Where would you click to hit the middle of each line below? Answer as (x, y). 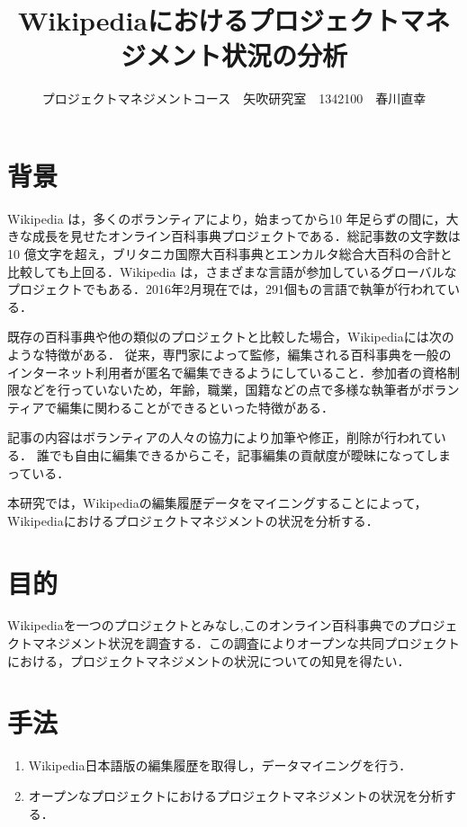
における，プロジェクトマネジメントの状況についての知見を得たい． (209, 660)
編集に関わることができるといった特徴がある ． (195, 407)
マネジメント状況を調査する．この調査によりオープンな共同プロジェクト (246, 643)
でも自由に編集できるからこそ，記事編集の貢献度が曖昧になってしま (250, 454)
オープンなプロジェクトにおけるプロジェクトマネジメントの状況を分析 (236, 795)
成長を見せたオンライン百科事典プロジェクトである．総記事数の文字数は (246, 236)
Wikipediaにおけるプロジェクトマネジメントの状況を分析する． (193, 520)
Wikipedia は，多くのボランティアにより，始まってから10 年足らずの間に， (227, 218)
